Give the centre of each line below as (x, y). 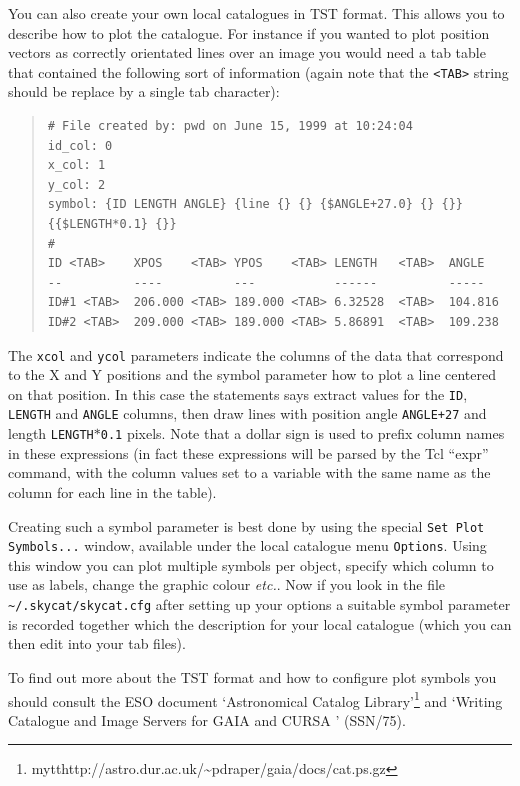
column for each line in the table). (112, 491)
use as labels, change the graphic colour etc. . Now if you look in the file (227, 584)
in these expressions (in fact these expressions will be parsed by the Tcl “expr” (248, 452)
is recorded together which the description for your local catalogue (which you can (260, 623)
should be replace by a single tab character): (144, 91)
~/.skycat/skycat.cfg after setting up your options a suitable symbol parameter (259, 604)
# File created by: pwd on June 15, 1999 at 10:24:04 (230, 126)
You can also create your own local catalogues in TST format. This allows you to (256, 13)
